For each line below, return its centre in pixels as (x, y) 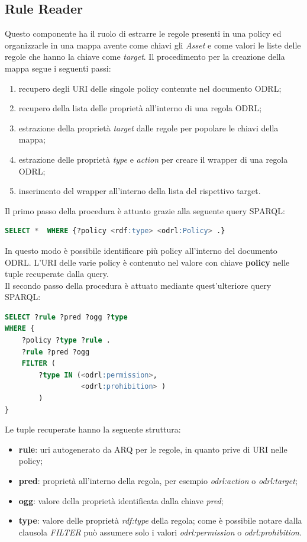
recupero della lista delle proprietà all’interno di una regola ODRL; (140, 108)
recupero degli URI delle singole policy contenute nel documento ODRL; (150, 88)
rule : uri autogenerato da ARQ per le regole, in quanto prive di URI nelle (153, 449)
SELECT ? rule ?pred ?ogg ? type (66, 317)
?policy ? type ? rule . (66, 341)
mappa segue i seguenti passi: (58, 68)
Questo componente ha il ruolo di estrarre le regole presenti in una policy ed (143, 33)
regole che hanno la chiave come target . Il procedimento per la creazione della (145, 57)
